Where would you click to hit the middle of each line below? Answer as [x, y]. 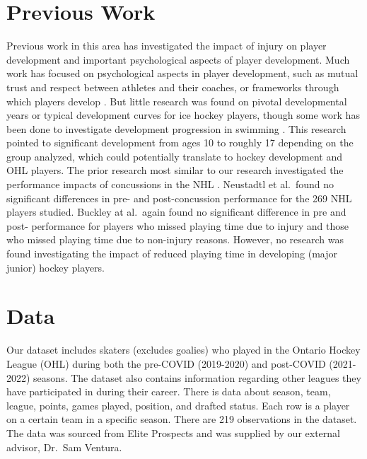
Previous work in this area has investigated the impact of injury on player [167, 46]
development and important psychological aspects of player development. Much [178, 59]
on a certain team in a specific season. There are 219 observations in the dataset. [182, 419]
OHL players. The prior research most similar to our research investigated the [175, 170]
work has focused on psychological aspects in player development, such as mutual [182, 73]
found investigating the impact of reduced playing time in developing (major [172, 254]
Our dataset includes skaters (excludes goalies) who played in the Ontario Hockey [183, 350]
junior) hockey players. [56, 267]
